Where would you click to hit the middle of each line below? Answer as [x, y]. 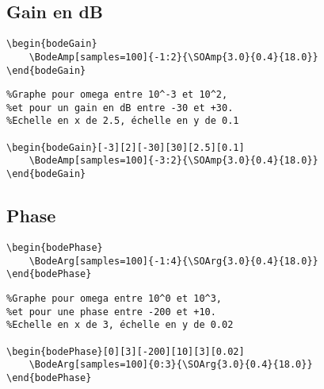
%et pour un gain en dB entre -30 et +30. [120, 108]
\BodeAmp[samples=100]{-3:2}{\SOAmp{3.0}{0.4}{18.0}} [173, 161]
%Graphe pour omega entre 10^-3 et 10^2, [117, 95]
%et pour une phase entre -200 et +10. [111, 312]
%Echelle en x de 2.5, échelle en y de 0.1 [123, 121]
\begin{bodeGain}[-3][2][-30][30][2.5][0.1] [126, 147]
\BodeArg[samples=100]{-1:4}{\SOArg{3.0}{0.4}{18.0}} [173, 261]
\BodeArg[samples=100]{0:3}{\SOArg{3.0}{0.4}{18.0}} [171, 365]
